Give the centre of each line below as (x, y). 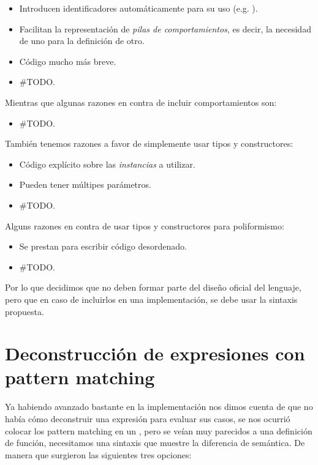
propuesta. (25, 311)
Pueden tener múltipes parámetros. (85, 184)
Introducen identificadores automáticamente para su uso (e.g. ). (138, 8)
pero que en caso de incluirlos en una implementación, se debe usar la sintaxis (151, 299)
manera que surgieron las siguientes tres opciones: (98, 454)
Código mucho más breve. (68, 61)
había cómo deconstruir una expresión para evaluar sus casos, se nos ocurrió (148, 418)
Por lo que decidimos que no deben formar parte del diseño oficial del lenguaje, (153, 287)
